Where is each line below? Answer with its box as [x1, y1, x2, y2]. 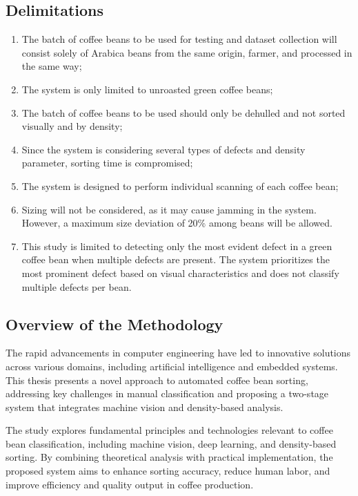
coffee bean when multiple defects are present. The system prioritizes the [21, 252, 330, 267]
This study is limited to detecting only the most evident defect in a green [21, 238, 332, 253]
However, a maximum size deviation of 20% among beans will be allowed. [21, 216, 332, 230]
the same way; [21, 59, 82, 73]
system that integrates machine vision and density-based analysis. [6, 399, 284, 414]
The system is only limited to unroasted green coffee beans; [21, 82, 273, 96]
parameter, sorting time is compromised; [21, 155, 193, 170]
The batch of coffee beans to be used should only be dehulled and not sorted [21, 105, 346, 120]
